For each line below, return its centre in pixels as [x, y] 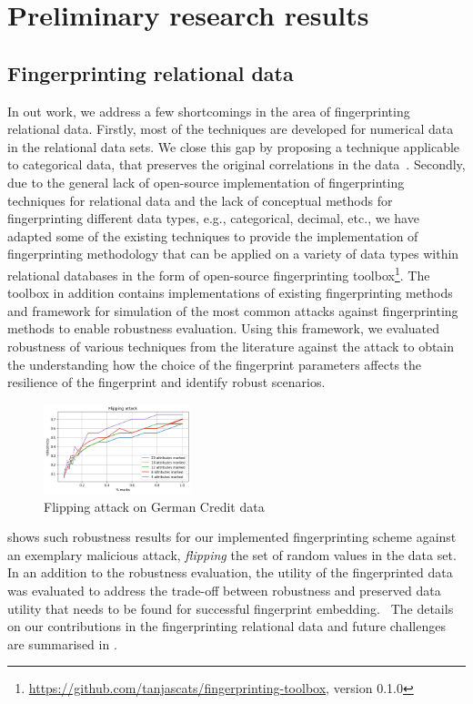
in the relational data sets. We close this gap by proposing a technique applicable [234, 146]
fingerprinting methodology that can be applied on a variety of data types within [233, 254]
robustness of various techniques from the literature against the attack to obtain [231, 346]
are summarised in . [62, 643]
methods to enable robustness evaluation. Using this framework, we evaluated [224, 328]
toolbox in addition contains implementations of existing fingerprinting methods [230, 293]
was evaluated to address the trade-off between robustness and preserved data [224, 590]
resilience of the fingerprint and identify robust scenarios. [166, 382]
